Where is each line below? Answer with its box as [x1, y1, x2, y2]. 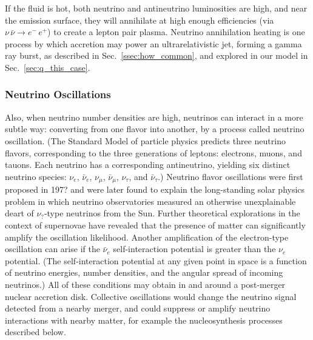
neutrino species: [5, 170, 67, 182]
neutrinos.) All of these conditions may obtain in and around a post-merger [5, 278, 286, 290]
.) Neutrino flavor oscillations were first [158, 170, 303, 182]
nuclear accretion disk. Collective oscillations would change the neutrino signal [5, 290, 297, 302]
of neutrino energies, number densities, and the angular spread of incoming [5, 266, 283, 279]
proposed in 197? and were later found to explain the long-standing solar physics [5, 183, 305, 196]
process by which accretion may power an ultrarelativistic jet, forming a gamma [5, 37, 302, 50]
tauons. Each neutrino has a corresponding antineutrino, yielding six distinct [5, 158, 291, 171]
